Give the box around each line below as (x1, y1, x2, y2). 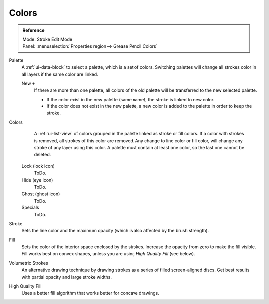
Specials (21, 204, 39, 211)
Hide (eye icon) (21, 177, 53, 183)
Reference (22, 27, 45, 33)
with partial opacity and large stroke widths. (21, 274, 112, 280)
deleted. (34, 152, 51, 158)
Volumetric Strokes (9, 260, 48, 266)
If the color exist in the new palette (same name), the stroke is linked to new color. (46, 96, 215, 102)
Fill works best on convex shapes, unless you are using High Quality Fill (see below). (21, 251, 195, 257)
